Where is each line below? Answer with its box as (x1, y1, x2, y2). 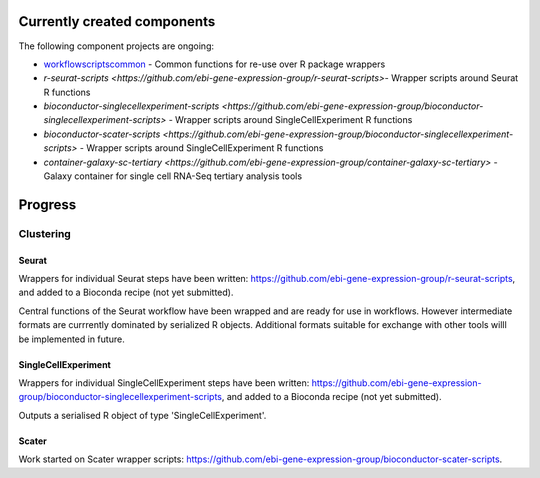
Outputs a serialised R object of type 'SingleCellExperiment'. (18, 409, 267, 421)
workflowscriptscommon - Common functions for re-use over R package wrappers (43, 58, 386, 70)
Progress (18, 196, 77, 213)
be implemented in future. (18, 333, 125, 345)
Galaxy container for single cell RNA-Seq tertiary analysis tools (43, 170, 303, 182)
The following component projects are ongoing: (18, 40, 215, 52)
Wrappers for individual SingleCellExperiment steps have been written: (18, 376, 310, 389)
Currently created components (18, 13, 216, 30)
